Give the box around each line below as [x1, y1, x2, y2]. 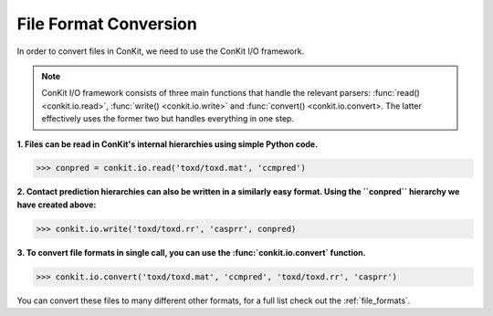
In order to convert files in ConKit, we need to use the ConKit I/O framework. [16, 46, 305, 57]
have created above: [16, 199, 97, 210]
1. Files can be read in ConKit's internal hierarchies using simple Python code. [16, 138, 319, 150]
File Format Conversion [16, 14, 198, 34]
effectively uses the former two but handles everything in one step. [41, 113, 294, 124]
